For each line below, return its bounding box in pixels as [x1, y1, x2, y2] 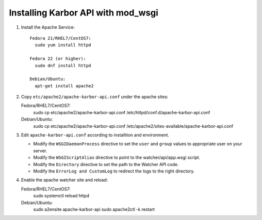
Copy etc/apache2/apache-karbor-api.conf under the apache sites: [21, 94, 168, 100]
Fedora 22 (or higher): [30, 56, 86, 62]
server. [33, 148, 48, 153]
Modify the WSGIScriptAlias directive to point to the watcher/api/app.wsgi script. [33, 154, 200, 160]
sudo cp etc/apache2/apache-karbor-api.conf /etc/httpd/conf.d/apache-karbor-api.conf [33, 109, 211, 115]
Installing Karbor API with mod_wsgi [9, 7, 159, 18]
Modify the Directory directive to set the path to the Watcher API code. [33, 161, 179, 167]
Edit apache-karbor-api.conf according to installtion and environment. [21, 132, 169, 138]
